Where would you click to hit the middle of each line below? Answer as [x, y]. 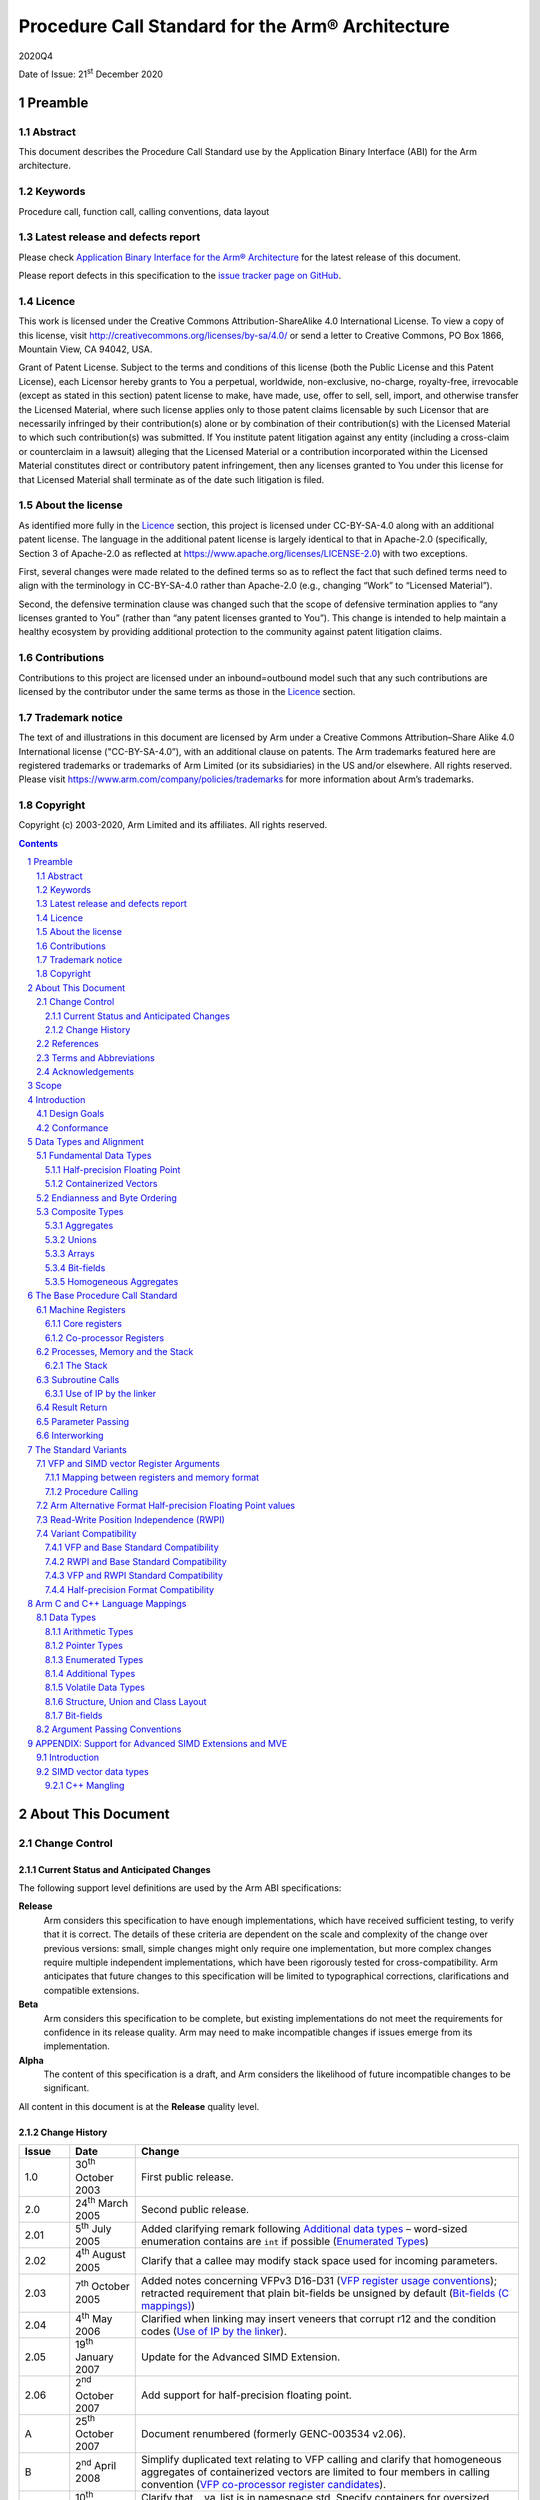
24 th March [102, 2202]
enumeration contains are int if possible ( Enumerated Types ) [285, 2242]
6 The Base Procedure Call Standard [102, 1296]
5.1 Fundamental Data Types [94, 1156]
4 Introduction [56, 1099]
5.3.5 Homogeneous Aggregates [112, 1281]
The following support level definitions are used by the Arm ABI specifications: [180, 1887]
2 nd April [96, 2464]
